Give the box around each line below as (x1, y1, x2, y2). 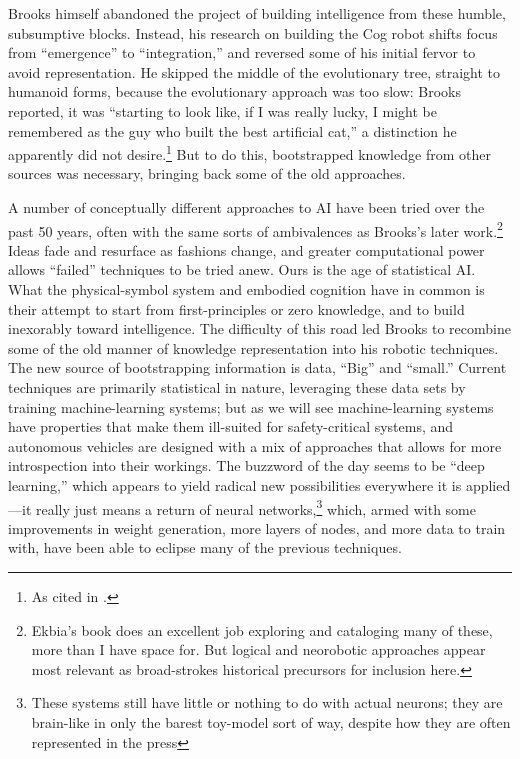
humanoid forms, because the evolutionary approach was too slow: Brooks (8, 81, 462, 102)
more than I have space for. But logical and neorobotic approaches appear (31, 639, 486, 660)
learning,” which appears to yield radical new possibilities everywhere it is (8, 474, 462, 495)
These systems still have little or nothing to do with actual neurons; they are (31, 692, 503, 713)
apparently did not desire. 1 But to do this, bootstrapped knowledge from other (8, 141, 491, 164)
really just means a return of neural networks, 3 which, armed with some (35, 495, 476, 519)
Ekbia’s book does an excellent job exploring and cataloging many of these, (31, 619, 493, 640)
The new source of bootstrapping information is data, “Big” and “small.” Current (8, 357, 507, 378)
